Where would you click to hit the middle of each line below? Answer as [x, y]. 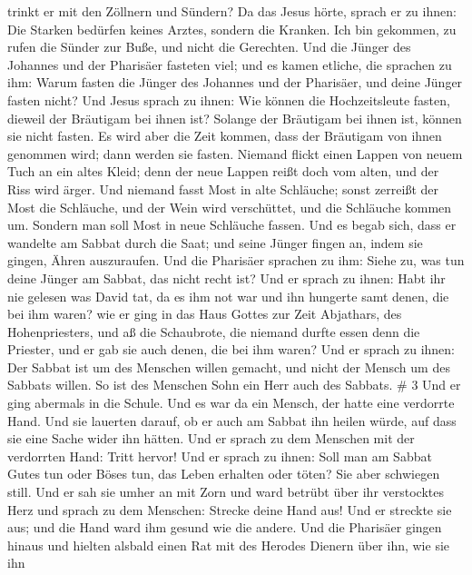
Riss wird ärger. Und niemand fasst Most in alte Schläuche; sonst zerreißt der [223, 188]
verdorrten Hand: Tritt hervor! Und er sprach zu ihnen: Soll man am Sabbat [220, 456]
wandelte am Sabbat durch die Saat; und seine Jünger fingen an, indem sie [215, 242]
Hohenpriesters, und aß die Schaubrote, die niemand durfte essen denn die [214, 331]
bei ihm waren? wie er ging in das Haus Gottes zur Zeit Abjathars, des [205, 314]
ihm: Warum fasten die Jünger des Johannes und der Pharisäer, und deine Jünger [235, 82]
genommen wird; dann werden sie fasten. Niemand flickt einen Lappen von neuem [235, 153]
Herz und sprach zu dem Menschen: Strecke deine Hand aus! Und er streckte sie [230, 509]
